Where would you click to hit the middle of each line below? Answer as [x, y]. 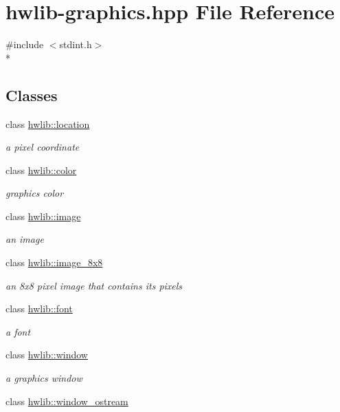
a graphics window [44, 378]
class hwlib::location [48, 123]
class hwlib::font [39, 308]
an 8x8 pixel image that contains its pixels [94, 285]
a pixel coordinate [43, 147]
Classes [32, 95]
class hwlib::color [41, 170]
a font [18, 331]
